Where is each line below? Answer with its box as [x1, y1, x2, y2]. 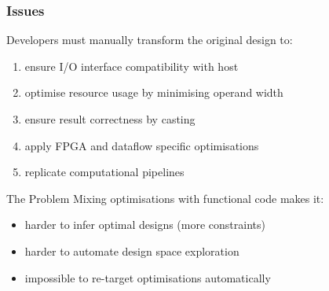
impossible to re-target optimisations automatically [24, 269, 271, 285]
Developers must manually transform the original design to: [6, 31, 293, 48]
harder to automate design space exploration [24, 242, 239, 259]
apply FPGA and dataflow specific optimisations [24, 137, 259, 153]
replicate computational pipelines [24, 164, 185, 180]
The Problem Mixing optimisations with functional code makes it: [6, 190, 324, 206]
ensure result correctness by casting [24, 111, 196, 127]
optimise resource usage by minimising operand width [24, 84, 283, 101]
